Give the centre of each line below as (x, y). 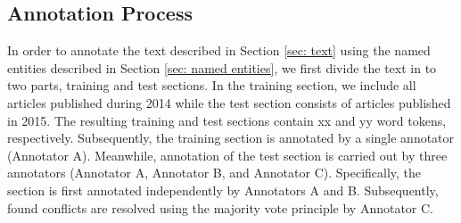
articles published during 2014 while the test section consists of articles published (229, 102)
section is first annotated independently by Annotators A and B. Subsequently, (223, 190)
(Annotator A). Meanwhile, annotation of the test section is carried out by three (227, 155)
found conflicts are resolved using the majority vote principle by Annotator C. (221, 207)
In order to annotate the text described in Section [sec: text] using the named (219, 50)
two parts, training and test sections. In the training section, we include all (212, 85)
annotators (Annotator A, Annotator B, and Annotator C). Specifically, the (214, 173)
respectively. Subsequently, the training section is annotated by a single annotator (231, 138)
